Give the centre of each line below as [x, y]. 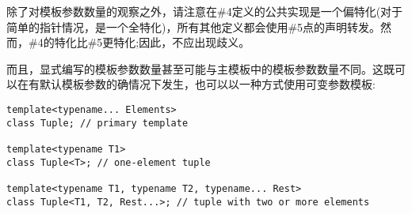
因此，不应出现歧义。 [195, 42]
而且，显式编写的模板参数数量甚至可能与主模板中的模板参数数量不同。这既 [200, 68]
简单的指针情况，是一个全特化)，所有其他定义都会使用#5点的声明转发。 [194, 26]
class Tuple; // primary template [97, 123]
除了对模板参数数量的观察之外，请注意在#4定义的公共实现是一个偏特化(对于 [205, 11]
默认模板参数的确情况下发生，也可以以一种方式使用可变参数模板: [207, 84]
